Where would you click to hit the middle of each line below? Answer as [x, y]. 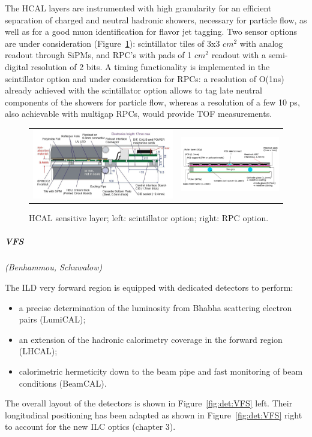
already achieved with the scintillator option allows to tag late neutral [133, 90]
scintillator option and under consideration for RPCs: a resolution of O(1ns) [145, 78]
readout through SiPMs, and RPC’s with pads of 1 [98, 55]
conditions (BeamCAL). [63, 383]
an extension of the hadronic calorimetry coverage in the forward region [151, 339]
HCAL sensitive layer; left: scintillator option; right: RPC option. [149, 218]
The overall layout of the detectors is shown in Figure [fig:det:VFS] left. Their [149, 403]
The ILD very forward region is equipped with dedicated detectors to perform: [149, 287]
